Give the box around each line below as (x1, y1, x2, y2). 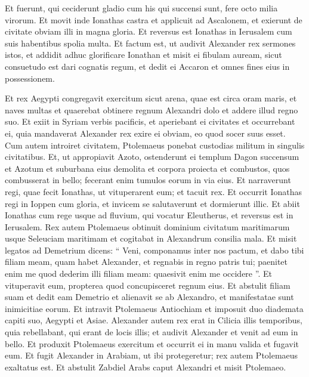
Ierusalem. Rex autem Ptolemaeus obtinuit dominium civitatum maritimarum (5, 220, 290, 233)
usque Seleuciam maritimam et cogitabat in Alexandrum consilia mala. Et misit (5, 232, 297, 245)
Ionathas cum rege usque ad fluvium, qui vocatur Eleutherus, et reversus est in (5, 209, 293, 221)
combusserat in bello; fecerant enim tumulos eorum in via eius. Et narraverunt (5, 174, 291, 186)
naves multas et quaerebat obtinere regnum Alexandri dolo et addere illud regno (5, 103, 298, 116)
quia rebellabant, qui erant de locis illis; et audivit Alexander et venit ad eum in (5, 326, 298, 338)
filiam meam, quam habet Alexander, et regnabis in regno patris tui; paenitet (5, 255, 288, 268)
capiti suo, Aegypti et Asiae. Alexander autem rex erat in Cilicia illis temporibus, (5, 314, 303, 326)
